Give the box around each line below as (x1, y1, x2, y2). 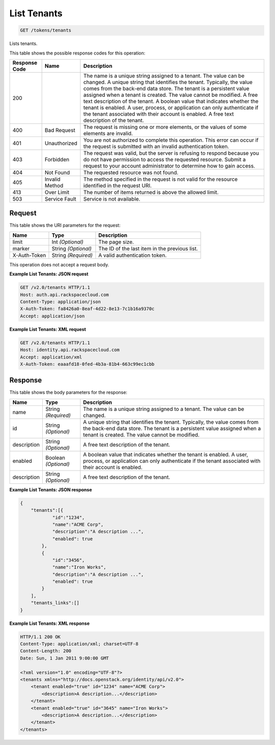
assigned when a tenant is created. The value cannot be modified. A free (83, 91, 258, 98)
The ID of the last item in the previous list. (98, 245, 198, 252)
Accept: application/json (20, 313, 85, 319)
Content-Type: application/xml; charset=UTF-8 (20, 641, 139, 647)
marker (12, 245, 30, 252)
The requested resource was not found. (83, 169, 179, 176)
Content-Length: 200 (20, 648, 71, 654)
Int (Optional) (51, 238, 84, 245)
